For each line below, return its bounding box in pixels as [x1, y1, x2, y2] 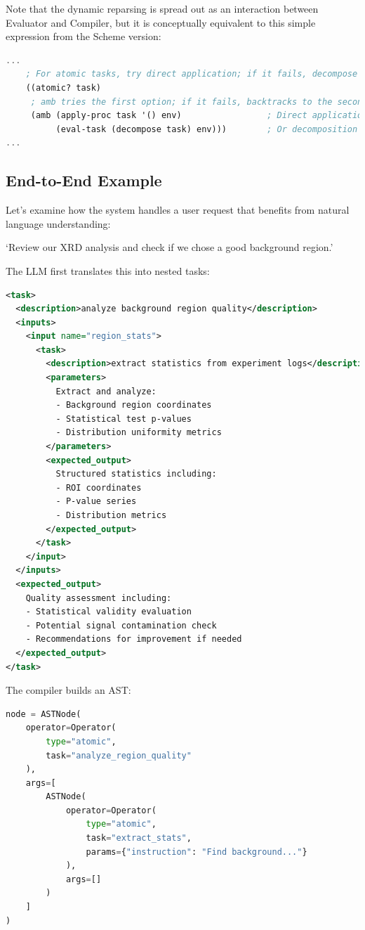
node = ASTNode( [6, 709, 81, 719]
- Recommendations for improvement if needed [25, 634, 242, 645]
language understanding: [6, 216, 111, 231]
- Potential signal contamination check [25, 620, 217, 631]
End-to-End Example [6, 169, 162, 191]
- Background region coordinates [55, 400, 212, 411]
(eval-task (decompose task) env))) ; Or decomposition [55, 124, 358, 134]
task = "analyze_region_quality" [46, 750, 192, 761]
